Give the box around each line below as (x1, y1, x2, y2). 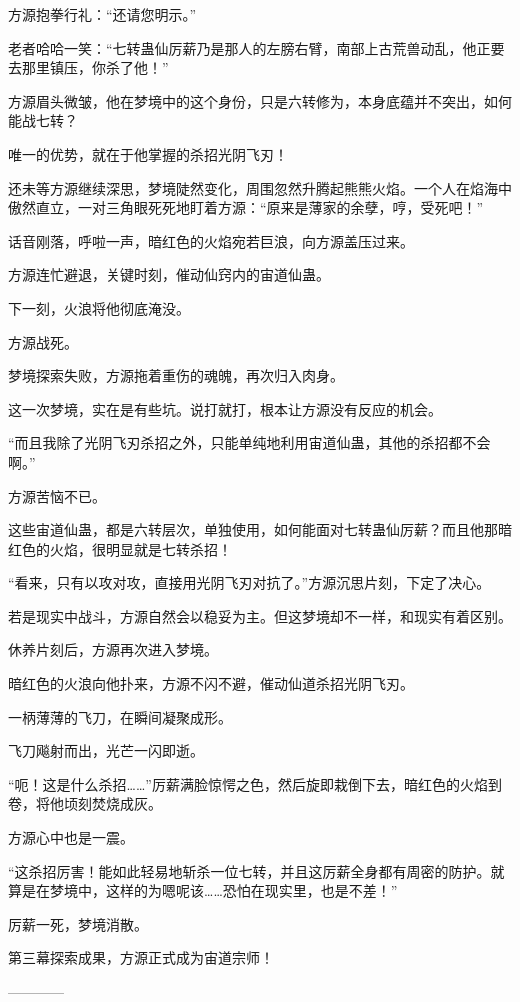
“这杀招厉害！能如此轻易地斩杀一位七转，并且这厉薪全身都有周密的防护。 (8, 860, 491, 881)
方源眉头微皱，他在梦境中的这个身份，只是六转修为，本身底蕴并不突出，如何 (8, 90, 512, 111)
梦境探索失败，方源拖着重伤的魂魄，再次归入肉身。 (8, 365, 344, 386)
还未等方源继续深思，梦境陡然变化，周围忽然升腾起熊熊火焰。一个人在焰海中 (8, 177, 512, 198)
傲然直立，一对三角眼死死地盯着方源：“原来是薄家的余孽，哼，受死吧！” (8, 197, 484, 218)
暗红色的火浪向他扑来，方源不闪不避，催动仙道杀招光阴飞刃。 (8, 673, 414, 694)
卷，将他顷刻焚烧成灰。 (8, 793, 162, 814)
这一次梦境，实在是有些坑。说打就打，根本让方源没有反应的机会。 (8, 398, 442, 419)
